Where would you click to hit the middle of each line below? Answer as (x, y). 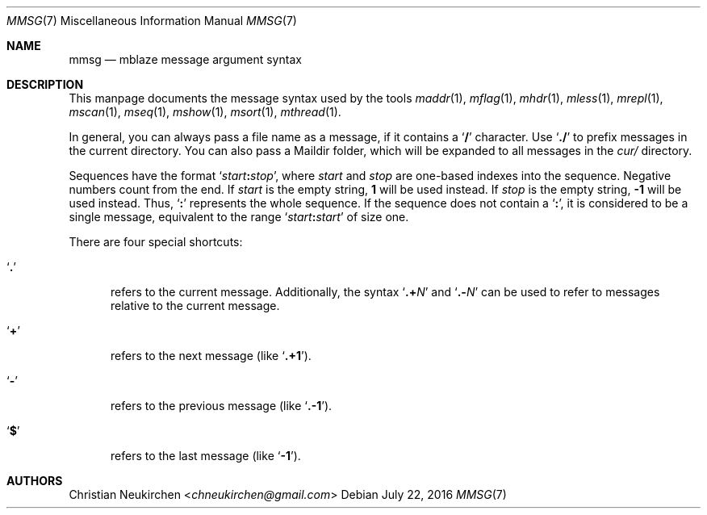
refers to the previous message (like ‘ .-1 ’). (222, 406)
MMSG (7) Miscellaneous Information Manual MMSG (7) (152, 21)
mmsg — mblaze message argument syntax (185, 59)
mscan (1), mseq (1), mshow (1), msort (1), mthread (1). (205, 112)
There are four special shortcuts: (156, 242)
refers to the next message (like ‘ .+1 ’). (211, 356)
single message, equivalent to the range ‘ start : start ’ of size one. (239, 217)
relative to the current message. (195, 306)
